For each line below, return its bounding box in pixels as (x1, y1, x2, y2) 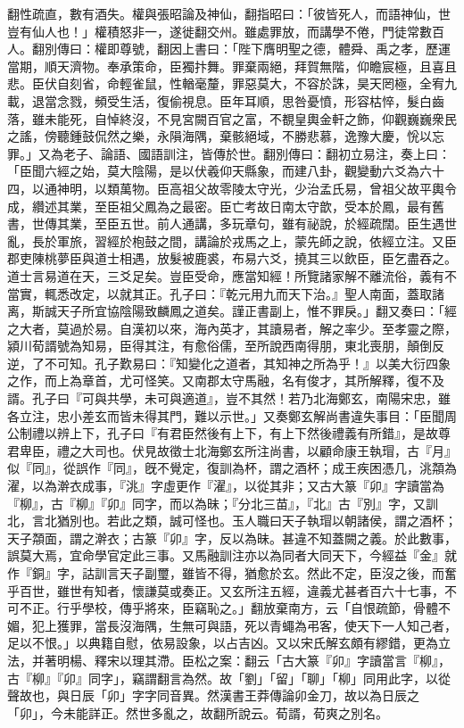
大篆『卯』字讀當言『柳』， (294, 650, 451, 669)
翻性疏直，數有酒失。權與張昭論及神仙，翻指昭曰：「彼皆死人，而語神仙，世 (7, 4, 451, 22)
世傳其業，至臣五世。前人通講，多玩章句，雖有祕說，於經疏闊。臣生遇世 (31, 214, 457, 233)
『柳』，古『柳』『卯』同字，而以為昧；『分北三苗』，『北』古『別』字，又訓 (7, 493, 438, 512)
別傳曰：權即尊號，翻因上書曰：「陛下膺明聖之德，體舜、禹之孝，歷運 (44, 39, 451, 58)
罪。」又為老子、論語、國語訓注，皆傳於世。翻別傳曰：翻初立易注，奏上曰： (7, 144, 451, 162)
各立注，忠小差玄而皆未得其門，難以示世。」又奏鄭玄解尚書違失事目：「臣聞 (7, 406, 444, 425)
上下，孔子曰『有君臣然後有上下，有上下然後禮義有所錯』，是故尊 (69, 424, 451, 443)
